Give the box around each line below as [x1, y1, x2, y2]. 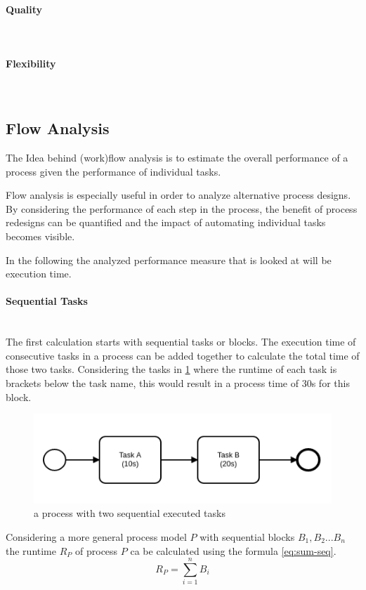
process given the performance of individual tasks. [6, 164, 221, 178]
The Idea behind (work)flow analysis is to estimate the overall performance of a [6, 150, 348, 164]
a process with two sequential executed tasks [34, 506, 226, 520]
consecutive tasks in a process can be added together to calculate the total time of [6, 348, 360, 362]
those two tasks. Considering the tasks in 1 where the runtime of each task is [6, 362, 337, 376]
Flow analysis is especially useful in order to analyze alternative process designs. [6, 188, 351, 202]
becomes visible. [6, 228, 75, 243]
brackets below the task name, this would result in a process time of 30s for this [6, 375, 350, 390]
